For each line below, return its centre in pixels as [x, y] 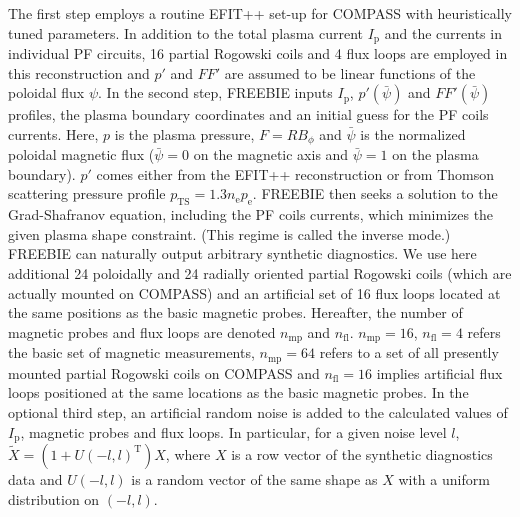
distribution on [54, 498]
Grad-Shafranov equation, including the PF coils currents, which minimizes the [251, 214]
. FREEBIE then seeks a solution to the [375, 193]
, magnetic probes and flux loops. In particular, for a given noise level [233, 431]
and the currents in [443, 32]
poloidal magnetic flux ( [81, 154]
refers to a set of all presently [409, 352]
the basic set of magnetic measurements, [131, 352]
